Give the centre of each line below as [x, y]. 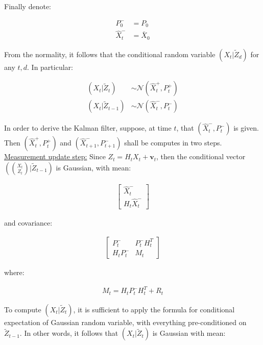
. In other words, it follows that [69, 333]
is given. [246, 128]
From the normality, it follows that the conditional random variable [110, 54]
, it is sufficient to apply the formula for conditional [154, 309]
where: [14, 272]
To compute [23, 309]
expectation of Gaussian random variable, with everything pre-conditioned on [125, 322]
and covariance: [28, 223]
